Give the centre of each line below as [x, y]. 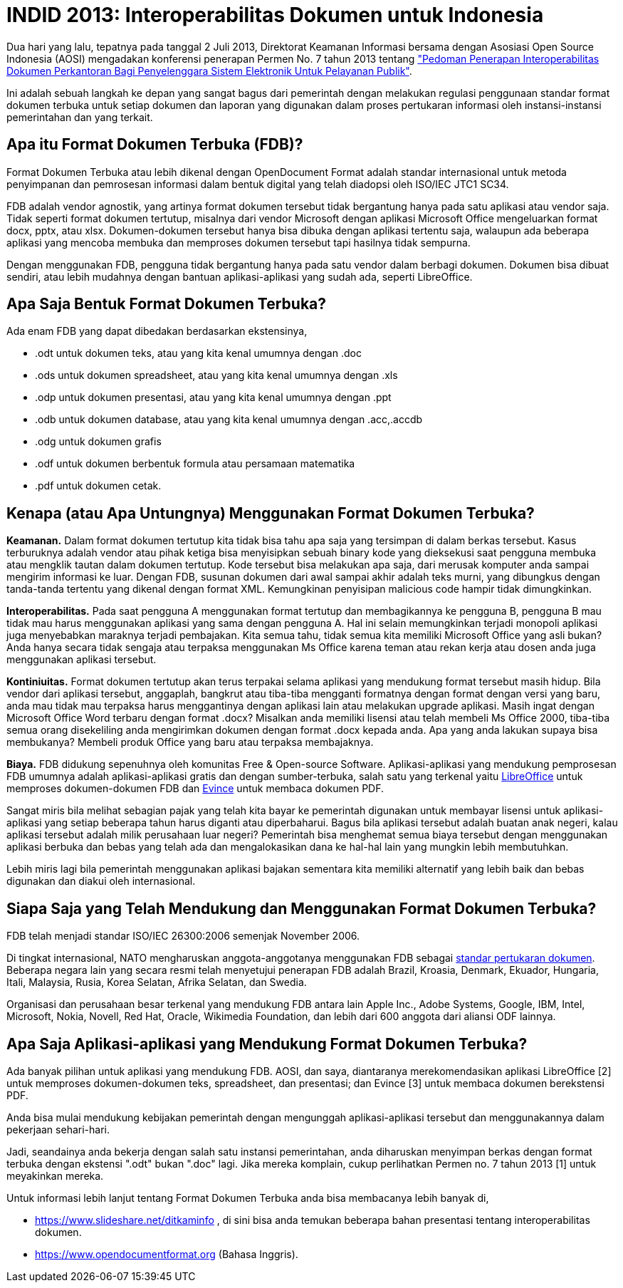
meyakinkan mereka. [55, 1175]
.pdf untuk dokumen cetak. [98, 486]
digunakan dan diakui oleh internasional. [101, 881]
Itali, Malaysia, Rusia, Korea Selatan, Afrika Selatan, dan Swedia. [157, 982]
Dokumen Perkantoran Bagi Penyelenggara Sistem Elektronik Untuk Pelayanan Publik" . [209, 71]
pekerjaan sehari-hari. [58, 1129]
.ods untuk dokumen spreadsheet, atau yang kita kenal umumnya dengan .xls [216, 375]
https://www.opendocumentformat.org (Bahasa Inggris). [167, 1254]
